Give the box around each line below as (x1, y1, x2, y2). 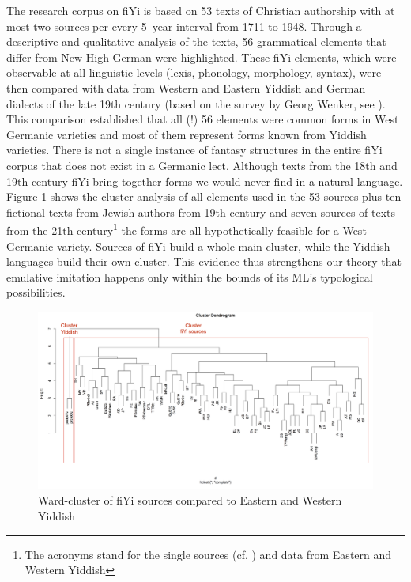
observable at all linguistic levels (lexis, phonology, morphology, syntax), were (6, 64, 382, 81)
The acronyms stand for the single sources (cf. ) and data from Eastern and (25, 546, 392, 562)
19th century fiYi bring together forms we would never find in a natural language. (6, 172, 403, 189)
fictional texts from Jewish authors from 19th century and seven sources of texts (6, 203, 396, 220)
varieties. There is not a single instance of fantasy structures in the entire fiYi (6, 142, 383, 158)
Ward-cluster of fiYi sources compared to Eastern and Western (38, 492, 342, 508)
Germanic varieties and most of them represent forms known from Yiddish (6, 126, 367, 142)
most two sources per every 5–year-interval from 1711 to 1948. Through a (6, 17, 362, 34)
